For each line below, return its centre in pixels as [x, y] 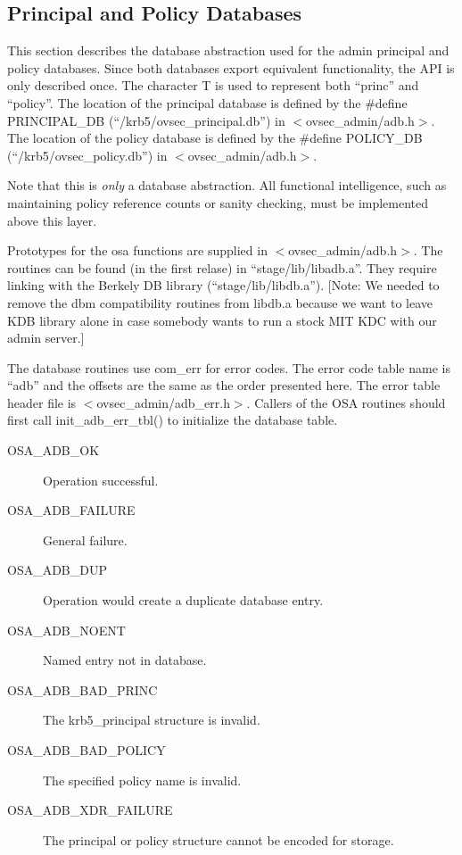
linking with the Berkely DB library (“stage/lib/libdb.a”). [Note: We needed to [223, 285]
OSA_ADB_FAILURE [71, 510]
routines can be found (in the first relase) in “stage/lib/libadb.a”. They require [222, 267]
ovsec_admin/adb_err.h [163, 402]
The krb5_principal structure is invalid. [152, 720]
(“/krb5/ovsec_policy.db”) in [87, 155]
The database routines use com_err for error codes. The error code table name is [229, 367]
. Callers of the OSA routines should [346, 402]
